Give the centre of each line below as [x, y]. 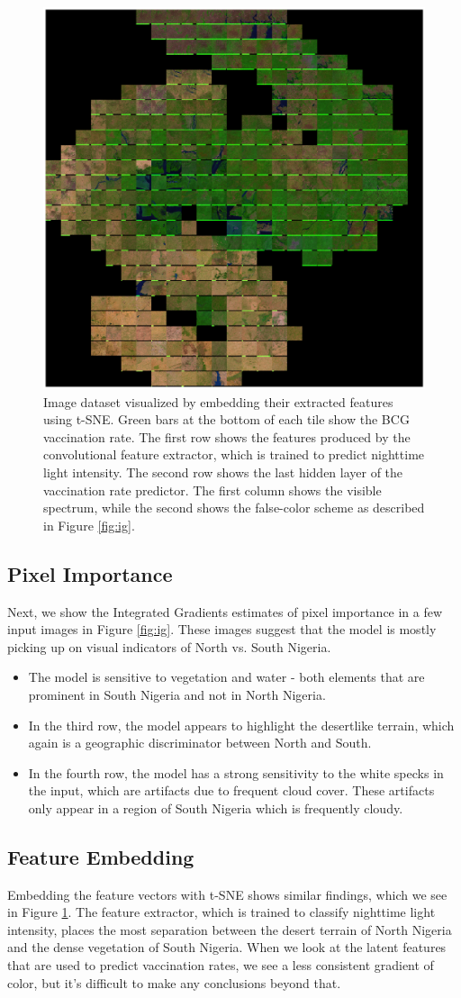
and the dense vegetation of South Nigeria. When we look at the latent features [227, 947]
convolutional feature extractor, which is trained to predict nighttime [234, 454]
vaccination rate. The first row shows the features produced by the [227, 436]
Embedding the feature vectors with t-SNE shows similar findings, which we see [227, 894]
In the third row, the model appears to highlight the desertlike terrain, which [241, 725]
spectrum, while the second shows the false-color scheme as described [234, 508]
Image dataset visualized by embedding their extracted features [218, 401]
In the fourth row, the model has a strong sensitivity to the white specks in [236, 772]
